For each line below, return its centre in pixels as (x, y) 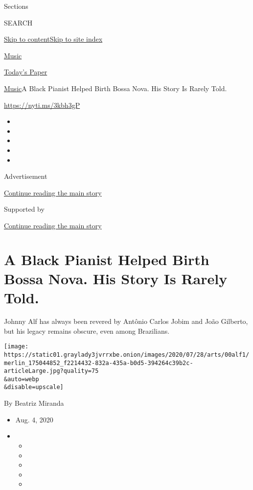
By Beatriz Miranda (34, 403)
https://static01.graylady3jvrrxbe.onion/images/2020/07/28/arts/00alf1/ (127, 355)
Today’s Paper (26, 72)
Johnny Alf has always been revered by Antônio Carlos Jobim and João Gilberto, (126, 321)
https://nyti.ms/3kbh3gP (42, 105)
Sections (16, 6)
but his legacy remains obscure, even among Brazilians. (87, 331)
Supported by (24, 209)
